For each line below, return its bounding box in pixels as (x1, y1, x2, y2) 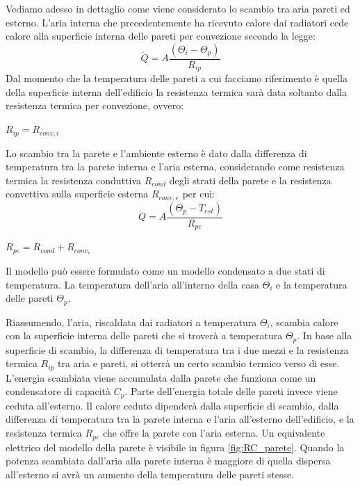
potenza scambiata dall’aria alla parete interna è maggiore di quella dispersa (6, 453, 331, 468)
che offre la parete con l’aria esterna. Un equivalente (103, 426, 325, 440)
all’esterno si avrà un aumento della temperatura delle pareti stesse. (6, 467, 295, 481)
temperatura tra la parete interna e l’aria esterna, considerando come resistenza (6, 159, 345, 174)
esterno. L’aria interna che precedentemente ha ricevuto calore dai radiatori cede (6, 15, 349, 29)
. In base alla (297, 328, 352, 343)
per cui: (182, 186, 215, 201)
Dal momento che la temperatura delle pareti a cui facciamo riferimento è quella (6, 71, 347, 86)
